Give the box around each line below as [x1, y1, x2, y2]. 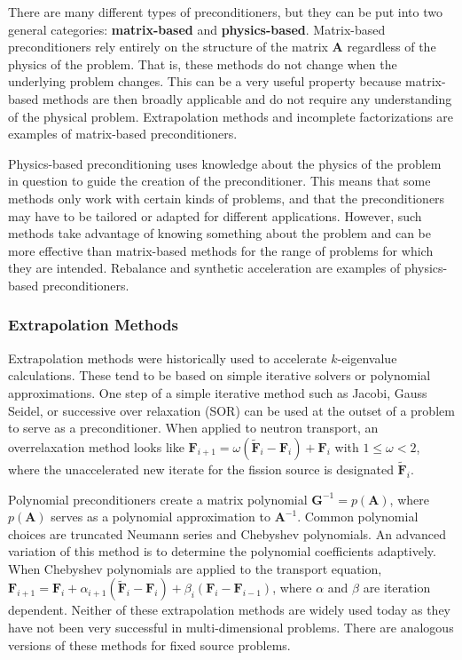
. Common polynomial [297, 507, 419, 526]
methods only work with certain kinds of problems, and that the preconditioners [8, 188, 445, 207]
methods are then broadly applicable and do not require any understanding [42, 89, 452, 107]
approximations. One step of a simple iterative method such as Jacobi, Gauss [8, 383, 427, 402]
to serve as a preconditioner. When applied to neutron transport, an [8, 418, 379, 437]
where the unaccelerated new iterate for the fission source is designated [8, 459, 394, 478]
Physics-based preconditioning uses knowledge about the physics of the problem [8, 154, 442, 172]
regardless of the [347, 37, 436, 56]
